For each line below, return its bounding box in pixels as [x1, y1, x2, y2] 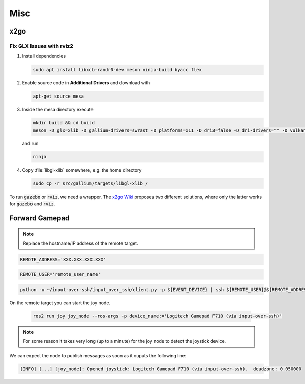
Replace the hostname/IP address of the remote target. [23, 240, 138, 246]
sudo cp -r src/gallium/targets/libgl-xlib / [33, 180, 148, 186]
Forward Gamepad [9, 214, 70, 222]
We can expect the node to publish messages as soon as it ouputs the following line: [9, 352, 187, 358]
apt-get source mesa [33, 93, 84, 99]
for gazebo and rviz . [9, 201, 55, 207]
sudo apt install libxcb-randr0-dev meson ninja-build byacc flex [33, 67, 202, 73]
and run [22, 140, 39, 146]
